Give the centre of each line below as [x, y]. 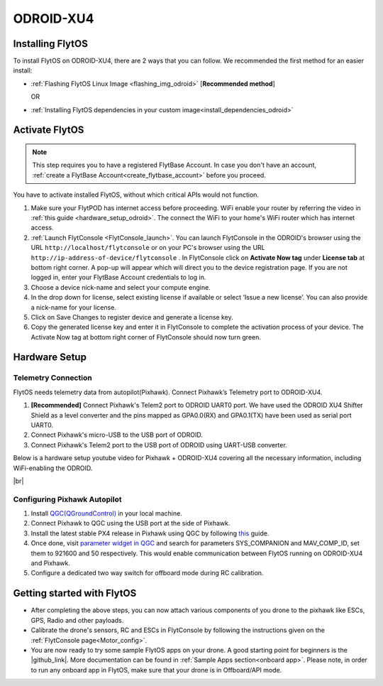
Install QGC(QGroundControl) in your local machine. [106, 513]
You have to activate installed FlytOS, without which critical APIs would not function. [136, 195]
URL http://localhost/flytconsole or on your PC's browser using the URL [148, 248]
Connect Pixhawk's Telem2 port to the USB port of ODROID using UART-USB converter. [159, 445]
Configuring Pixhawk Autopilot [67, 499]
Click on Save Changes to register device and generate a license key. [132, 317]
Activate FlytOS [49, 130]
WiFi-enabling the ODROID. [53, 468]
